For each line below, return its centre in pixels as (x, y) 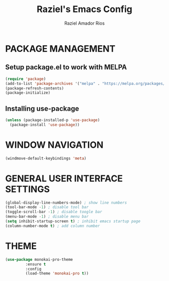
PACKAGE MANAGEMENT (60, 49)
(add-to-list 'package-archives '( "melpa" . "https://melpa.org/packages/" (86, 83)
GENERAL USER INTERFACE (64, 178)
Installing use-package (42, 108)
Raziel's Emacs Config (84, 9)
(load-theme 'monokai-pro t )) (57, 273)
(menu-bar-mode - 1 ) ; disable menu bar (47, 217)
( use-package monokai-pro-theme (39, 259)
